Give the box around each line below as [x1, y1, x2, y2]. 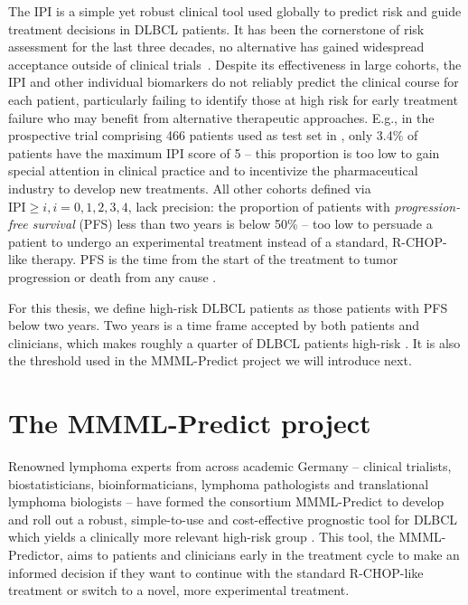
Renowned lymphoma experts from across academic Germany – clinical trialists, [8, 457, 452, 475]
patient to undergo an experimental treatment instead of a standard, [8, 232, 388, 251]
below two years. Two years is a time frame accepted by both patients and [8, 316, 419, 335]
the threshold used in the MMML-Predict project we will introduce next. [8, 351, 412, 370]
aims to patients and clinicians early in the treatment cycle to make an [67, 544, 460, 563]
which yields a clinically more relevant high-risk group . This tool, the [8, 527, 395, 546]
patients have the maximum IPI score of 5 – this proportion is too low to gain [8, 143, 440, 162]
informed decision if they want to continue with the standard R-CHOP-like [8, 562, 424, 581]
